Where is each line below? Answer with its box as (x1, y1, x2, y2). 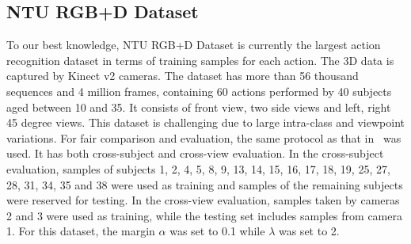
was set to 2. (278, 223, 340, 239)
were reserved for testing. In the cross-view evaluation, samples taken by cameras (6, 192, 400, 208)
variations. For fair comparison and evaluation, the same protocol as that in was (6, 129, 401, 146)
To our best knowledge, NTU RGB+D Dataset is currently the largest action (6, 36, 381, 53)
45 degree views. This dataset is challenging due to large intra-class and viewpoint (6, 114, 405, 131)
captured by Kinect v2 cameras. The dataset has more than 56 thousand (6, 67, 359, 84)
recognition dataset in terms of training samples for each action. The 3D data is (6, 51, 394, 68)
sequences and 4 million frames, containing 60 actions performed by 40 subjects (6, 82, 392, 99)
